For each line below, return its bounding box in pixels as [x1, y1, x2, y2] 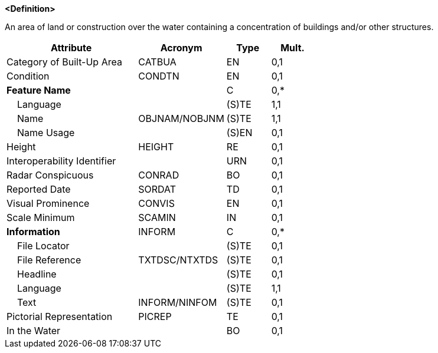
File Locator [17, 240, 70, 252]
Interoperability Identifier [6, 155, 116, 167]
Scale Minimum [6, 212, 75, 223]
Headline [17, 268, 57, 280]
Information [6, 226, 60, 237]
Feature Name [6, 84, 71, 96]
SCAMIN [138, 212, 176, 223]
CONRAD [138, 169, 179, 181]
